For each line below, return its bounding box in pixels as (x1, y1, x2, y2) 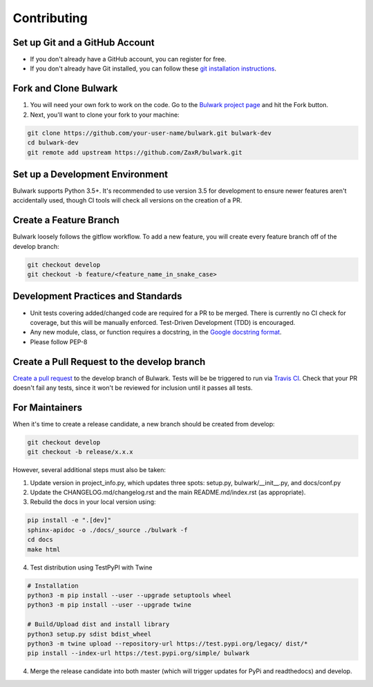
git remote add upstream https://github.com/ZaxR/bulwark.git (27, 149, 242, 156)
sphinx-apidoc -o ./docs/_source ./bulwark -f (27, 526, 188, 534)
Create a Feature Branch (12, 214, 120, 226)
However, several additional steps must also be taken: (12, 466, 166, 474)
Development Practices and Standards (12, 290, 182, 302)
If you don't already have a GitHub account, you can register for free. (30, 55, 227, 64)
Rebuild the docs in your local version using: (30, 498, 156, 506)
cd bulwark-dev (27, 139, 79, 147)
